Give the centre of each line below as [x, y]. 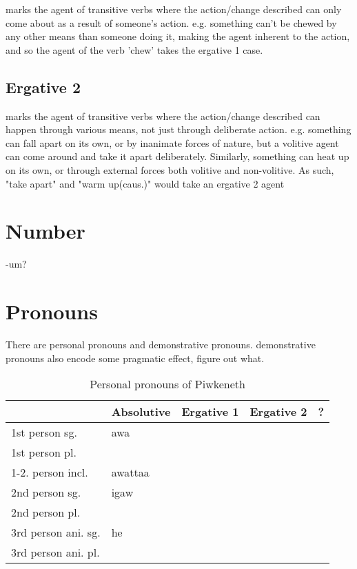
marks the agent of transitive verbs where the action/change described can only [174, 9]
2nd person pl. [46, 512]
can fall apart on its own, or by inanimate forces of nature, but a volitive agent [172, 142]
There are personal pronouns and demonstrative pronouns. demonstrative [161, 344]
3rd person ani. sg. [56, 532]
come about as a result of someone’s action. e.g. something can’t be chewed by [171, 22]
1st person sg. [44, 432]
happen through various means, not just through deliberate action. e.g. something [178, 129]
